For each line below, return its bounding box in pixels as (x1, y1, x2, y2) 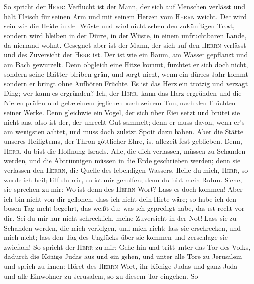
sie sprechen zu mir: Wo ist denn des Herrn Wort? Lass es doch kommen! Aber (4, 184, 243, 194)
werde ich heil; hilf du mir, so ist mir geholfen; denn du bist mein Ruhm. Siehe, (4, 174, 242, 184)
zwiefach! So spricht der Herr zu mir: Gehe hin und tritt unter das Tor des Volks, (4, 241, 251, 252)
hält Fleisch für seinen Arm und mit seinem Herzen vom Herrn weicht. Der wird (4, 11, 247, 21)
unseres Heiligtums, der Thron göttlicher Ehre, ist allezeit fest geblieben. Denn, (4, 136, 242, 146)
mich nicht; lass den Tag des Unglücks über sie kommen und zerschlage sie (4, 232, 228, 242)
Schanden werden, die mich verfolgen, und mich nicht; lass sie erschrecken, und (4, 222, 241, 232)
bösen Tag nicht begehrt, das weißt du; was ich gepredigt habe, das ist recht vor (4, 203, 245, 213)
